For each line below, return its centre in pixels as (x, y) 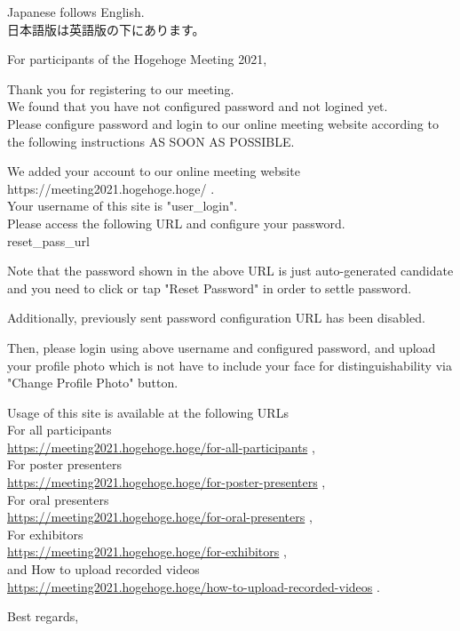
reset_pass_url (48, 240)
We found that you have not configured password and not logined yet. (198, 106)
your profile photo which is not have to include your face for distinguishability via (230, 365)
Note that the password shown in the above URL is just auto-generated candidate (230, 271)
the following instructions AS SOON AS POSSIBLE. (151, 141)
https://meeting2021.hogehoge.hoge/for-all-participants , (161, 447)
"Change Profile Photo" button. (93, 383)
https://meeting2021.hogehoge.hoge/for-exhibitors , (147, 551)
